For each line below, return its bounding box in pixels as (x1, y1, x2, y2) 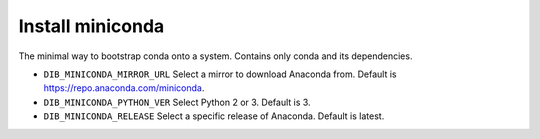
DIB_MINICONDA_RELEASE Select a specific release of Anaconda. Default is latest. (43, 110, 385, 122)
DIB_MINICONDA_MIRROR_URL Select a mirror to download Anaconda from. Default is (43, 68, 397, 80)
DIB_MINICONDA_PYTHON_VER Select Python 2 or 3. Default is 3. (43, 96, 311, 108)
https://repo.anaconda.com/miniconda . (43, 82, 205, 94)
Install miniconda (18, 15, 165, 37)
